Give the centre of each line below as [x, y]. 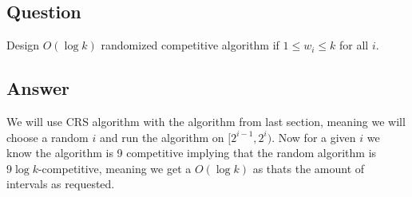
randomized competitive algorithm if [190, 45]
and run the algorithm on [162, 137]
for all [354, 45]
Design [23, 45]
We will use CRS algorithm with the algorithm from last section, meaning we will [206, 121]
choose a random [48, 137]
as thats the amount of [309, 168]
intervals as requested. [61, 184]
